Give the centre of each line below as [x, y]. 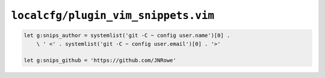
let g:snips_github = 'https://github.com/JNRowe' [100, 60]
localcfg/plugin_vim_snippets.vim [113, 15]
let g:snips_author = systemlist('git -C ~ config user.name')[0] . [127, 35]
